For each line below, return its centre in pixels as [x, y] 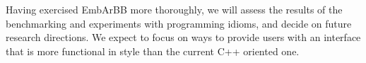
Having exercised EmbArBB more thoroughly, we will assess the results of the [174, 9]
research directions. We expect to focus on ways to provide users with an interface [183, 37]
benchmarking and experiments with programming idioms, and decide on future [179, 23]
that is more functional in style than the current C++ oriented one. [153, 51]
